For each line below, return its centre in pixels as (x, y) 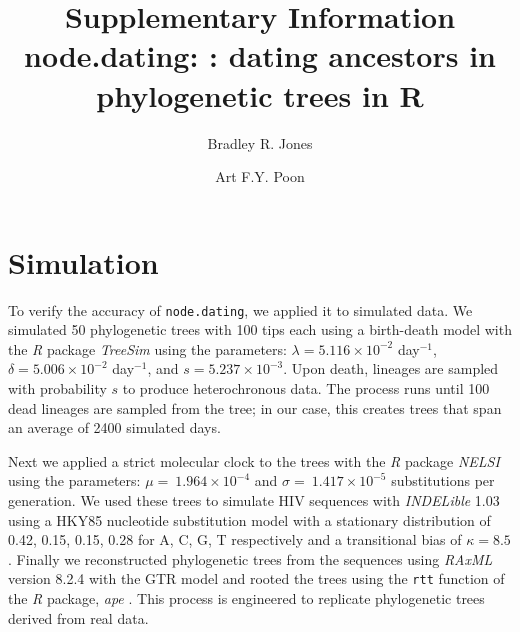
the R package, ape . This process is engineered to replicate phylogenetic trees (246, 598)
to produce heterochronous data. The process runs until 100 (306, 388)
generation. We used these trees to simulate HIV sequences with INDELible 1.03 (254, 500)
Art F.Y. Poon (260, 176)
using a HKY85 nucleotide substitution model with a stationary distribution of (249, 519)
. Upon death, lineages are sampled (391, 368)
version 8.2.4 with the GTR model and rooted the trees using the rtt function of (256, 578)
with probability (57, 388)
